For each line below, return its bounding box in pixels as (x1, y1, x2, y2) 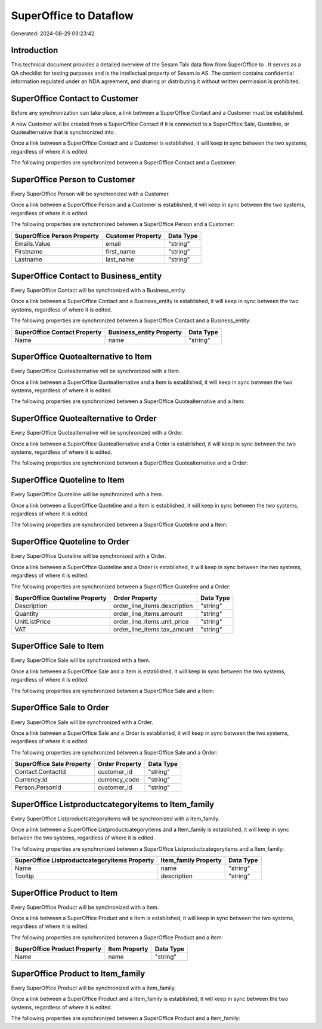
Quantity (14, 609, 39, 618)
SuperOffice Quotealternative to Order (11, 413, 157, 424)
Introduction (11, 45, 58, 56)
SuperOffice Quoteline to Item (11, 475, 125, 486)
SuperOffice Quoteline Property (14, 594, 107, 602)
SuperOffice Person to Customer (11, 174, 135, 185)
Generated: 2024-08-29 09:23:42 (11, 30, 95, 37)
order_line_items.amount (113, 609, 183, 618)
